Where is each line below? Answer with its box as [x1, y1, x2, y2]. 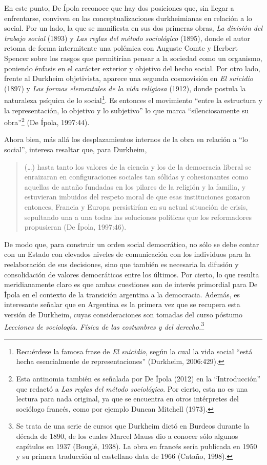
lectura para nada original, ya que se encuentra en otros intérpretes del [16, 393, 239, 404]
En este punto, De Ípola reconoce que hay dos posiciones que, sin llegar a [4, 3, 234, 13]
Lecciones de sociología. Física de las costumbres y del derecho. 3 [4, 319, 204, 332]
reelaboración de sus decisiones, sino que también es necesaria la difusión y [4, 258, 239, 269]
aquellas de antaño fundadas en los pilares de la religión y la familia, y [24, 181, 246, 192]
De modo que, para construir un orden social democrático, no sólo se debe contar [4, 238, 259, 249]
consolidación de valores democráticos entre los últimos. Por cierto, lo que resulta [4, 269, 259, 279]
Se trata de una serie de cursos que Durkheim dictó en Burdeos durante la [16, 420, 250, 431]
